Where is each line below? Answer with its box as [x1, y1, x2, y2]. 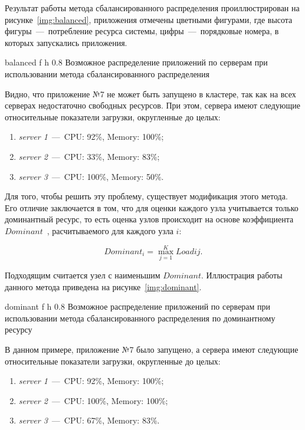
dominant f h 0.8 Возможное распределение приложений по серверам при [5, 300, 271, 313]
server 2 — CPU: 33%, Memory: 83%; [18, 150, 160, 162]
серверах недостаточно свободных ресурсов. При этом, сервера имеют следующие [5, 99, 300, 111]
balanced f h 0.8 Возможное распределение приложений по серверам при [5, 56, 268, 68]
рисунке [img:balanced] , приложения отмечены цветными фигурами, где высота [5, 13, 293, 25]
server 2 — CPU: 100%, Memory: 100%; [18, 394, 168, 406]
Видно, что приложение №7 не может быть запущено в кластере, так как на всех [5, 87, 296, 100]
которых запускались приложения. [5, 36, 127, 48]
